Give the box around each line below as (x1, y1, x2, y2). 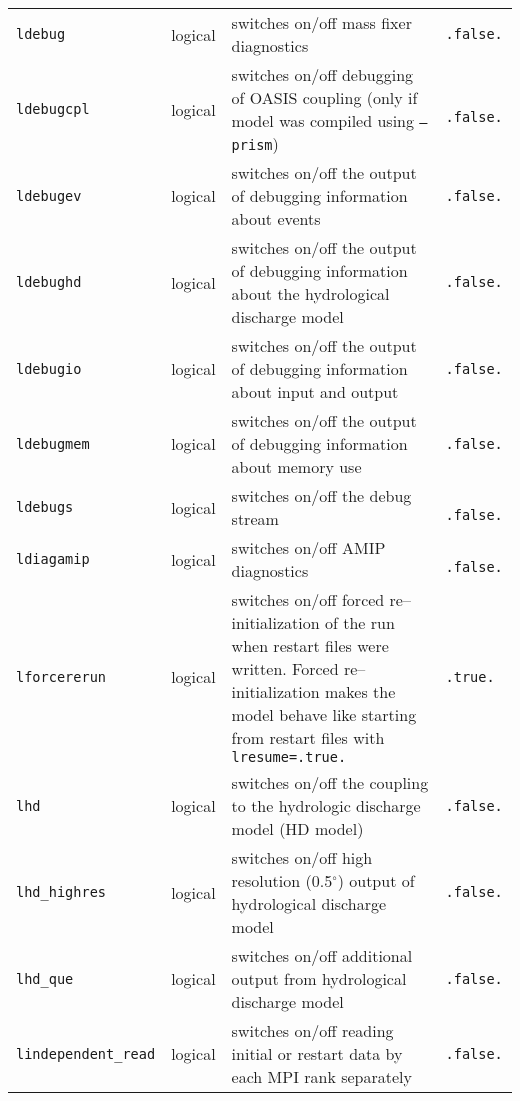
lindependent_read (16, 1045, 156, 1062)
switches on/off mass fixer (231, 11, 412, 34)
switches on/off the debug (231, 484, 412, 507)
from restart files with (231, 726, 385, 749)
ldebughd (16, 274, 82, 290)
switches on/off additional (231, 944, 413, 967)
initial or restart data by (231, 1042, 403, 1065)
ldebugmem (16, 435, 90, 452)
